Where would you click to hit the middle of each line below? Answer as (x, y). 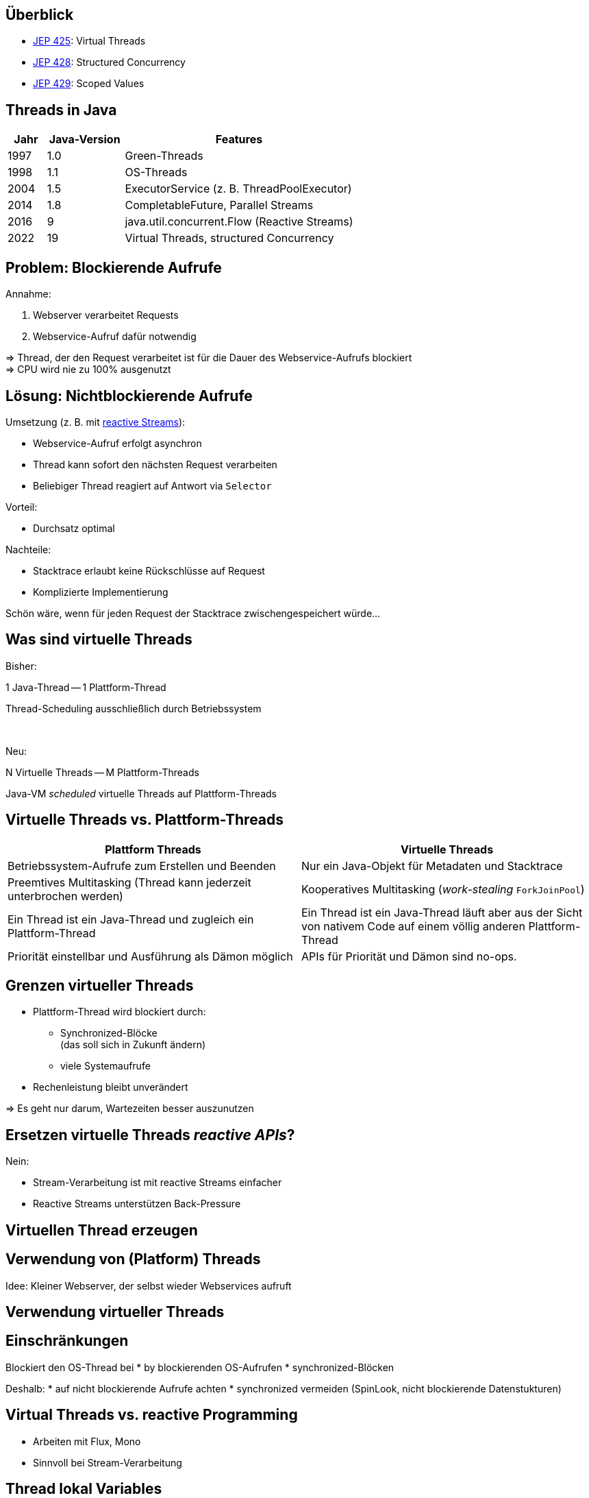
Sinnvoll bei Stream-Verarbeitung (108, 1462)
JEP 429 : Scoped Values (89, 84)
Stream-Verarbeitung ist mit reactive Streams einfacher (158, 1183)
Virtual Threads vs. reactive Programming (152, 1415)
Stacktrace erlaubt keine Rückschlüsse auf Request (149, 570)
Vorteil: (22, 507)
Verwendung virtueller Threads (115, 1312)
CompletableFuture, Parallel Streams (219, 205)
